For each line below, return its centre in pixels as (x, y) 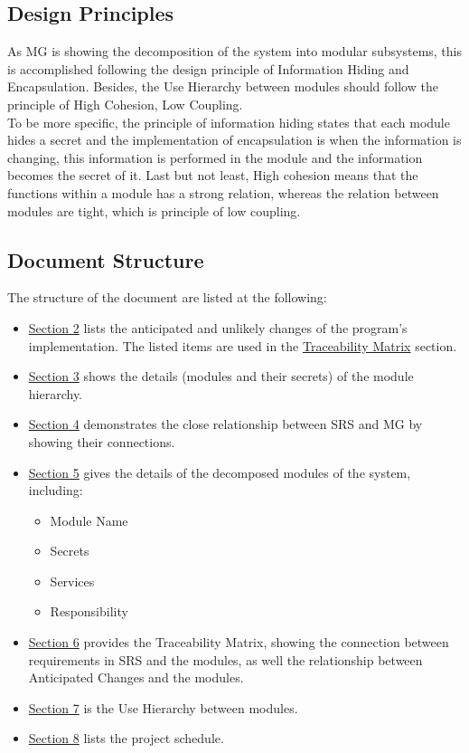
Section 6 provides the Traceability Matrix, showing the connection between (239, 642)
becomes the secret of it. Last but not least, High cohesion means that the (213, 175)
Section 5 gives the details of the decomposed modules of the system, (220, 472)
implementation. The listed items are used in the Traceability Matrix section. (243, 345)
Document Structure (106, 259)
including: (56, 490)
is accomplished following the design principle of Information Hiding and (208, 68)
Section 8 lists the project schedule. (126, 738)
